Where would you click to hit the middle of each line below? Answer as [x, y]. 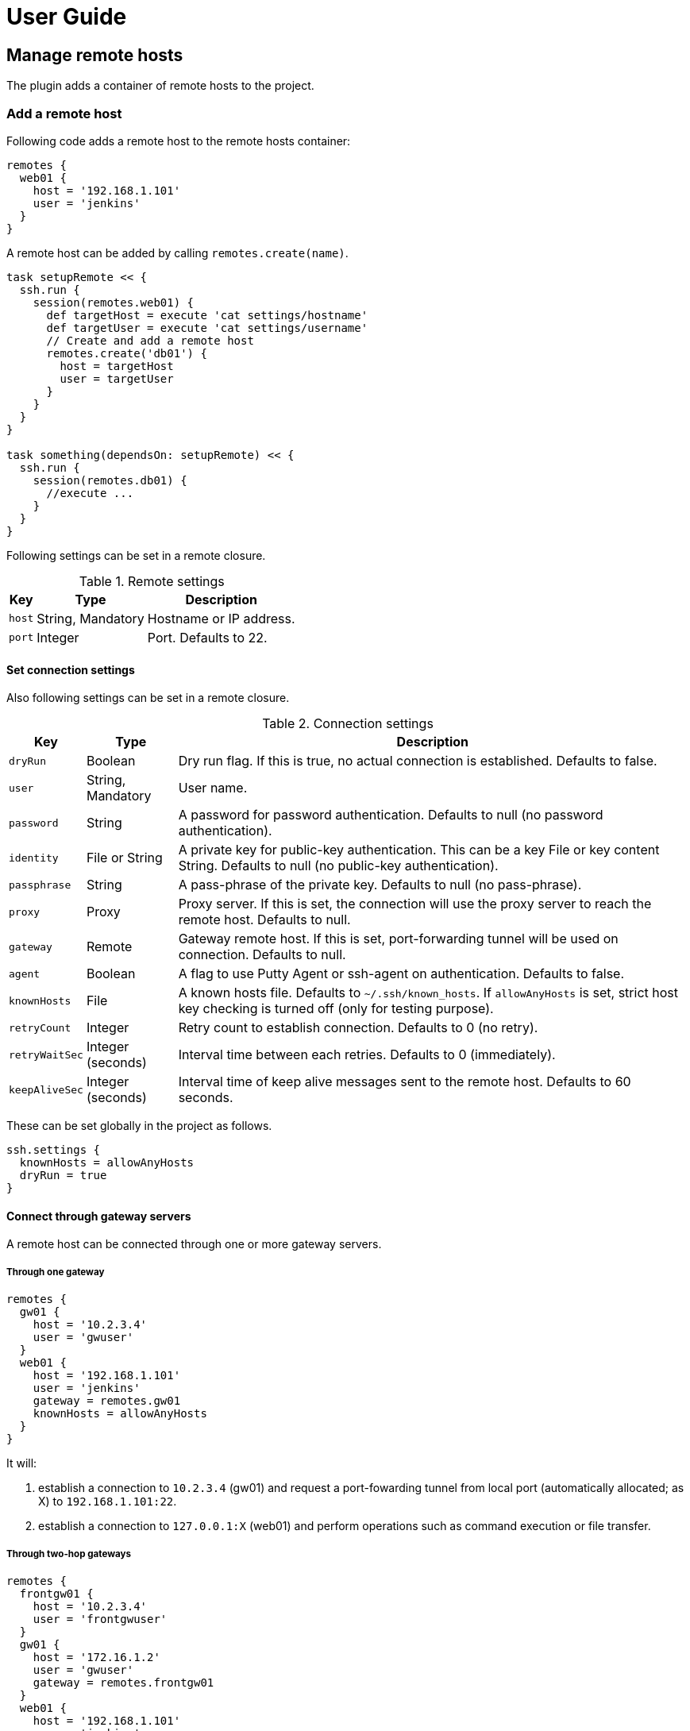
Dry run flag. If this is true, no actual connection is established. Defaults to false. [418, 761]
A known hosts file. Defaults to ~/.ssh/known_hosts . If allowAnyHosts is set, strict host [428, 993]
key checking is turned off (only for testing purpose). [336, 1009]
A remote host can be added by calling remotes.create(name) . [177, 253]
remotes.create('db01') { [127, 353]
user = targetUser [117, 378]
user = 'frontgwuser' [100, 1619]
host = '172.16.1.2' [96, 1657]
